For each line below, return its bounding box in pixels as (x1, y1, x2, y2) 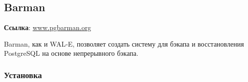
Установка (4, 68, 42, 81)
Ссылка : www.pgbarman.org (4, 22, 91, 33)
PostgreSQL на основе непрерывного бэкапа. (4, 48, 139, 58)
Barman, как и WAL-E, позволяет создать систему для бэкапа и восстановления (4, 38, 244, 49)
